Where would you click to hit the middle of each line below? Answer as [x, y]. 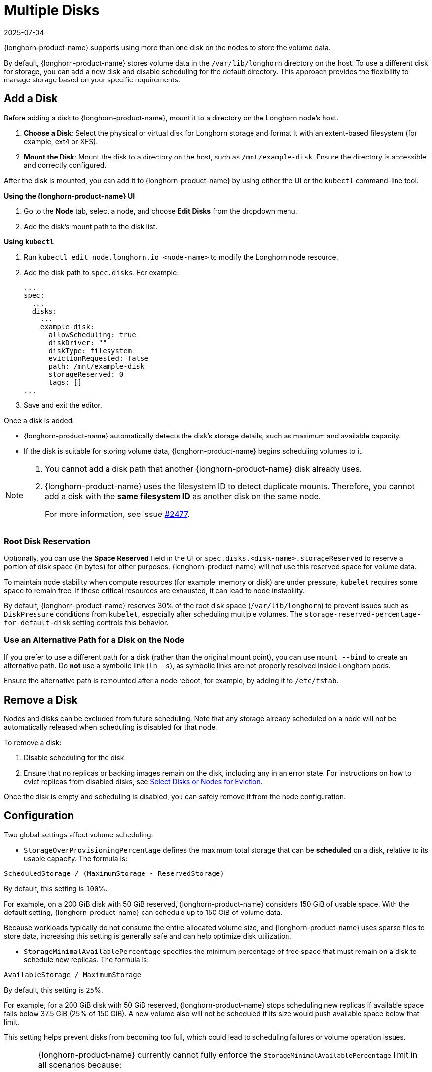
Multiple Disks [52, 10]
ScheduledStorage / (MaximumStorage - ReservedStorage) [114, 873]
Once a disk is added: [39, 420]
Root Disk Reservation [47, 541]
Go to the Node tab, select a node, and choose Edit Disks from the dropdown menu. [161, 211]
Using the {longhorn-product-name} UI [70, 196]
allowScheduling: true [92, 335]
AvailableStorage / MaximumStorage [73, 974]
